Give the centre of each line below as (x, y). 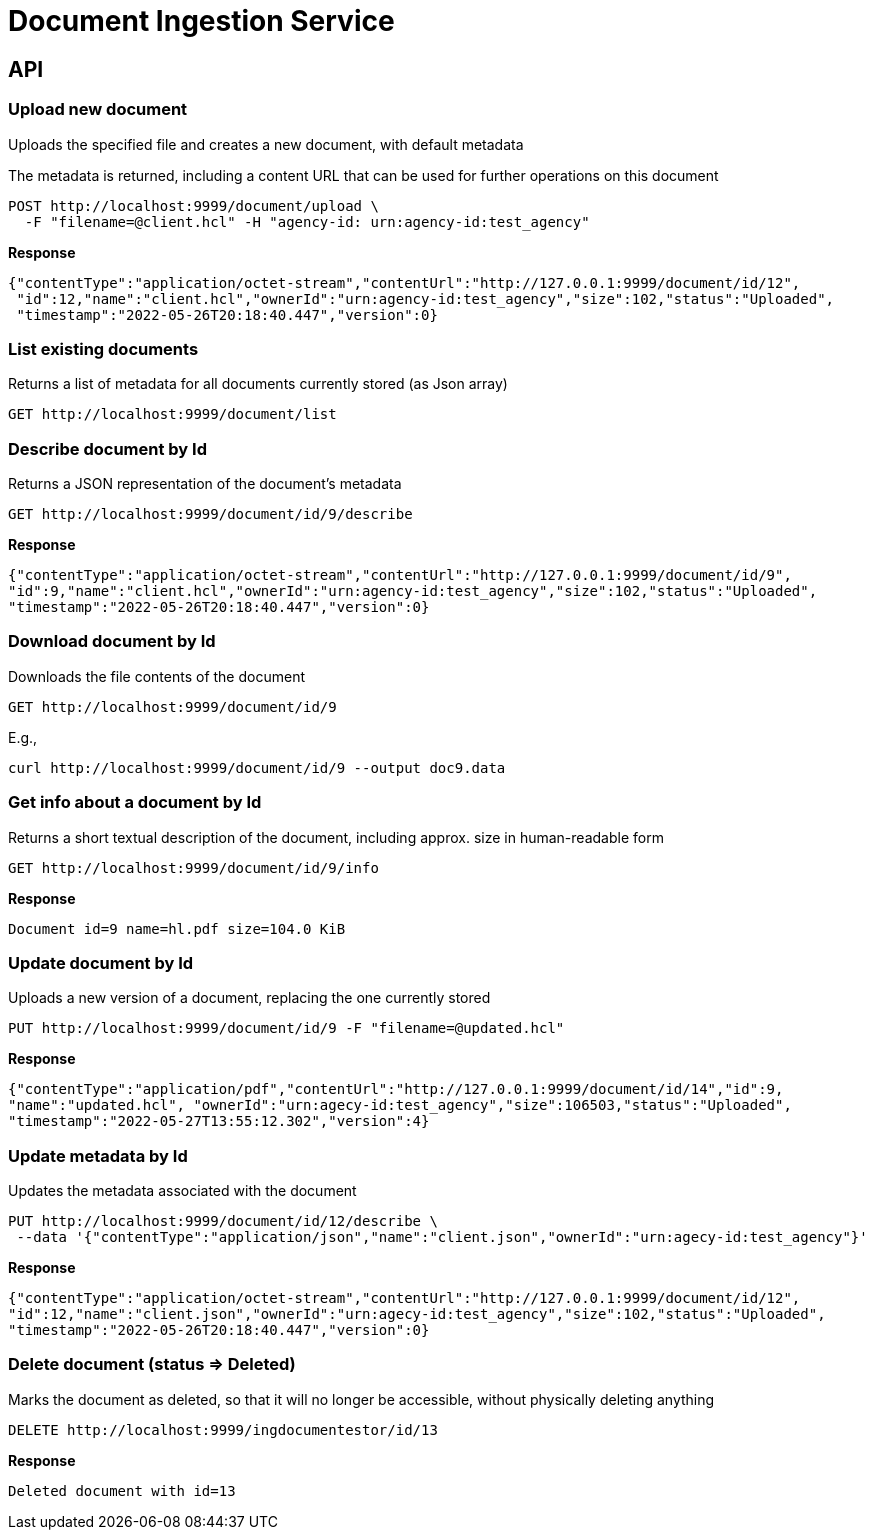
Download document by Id (112, 641)
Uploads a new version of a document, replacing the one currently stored (249, 998)
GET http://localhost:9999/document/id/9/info (193, 867)
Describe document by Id (107, 448)
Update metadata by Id (98, 1155)
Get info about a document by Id (135, 802)
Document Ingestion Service (201, 21)
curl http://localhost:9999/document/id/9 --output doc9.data (257, 767)
